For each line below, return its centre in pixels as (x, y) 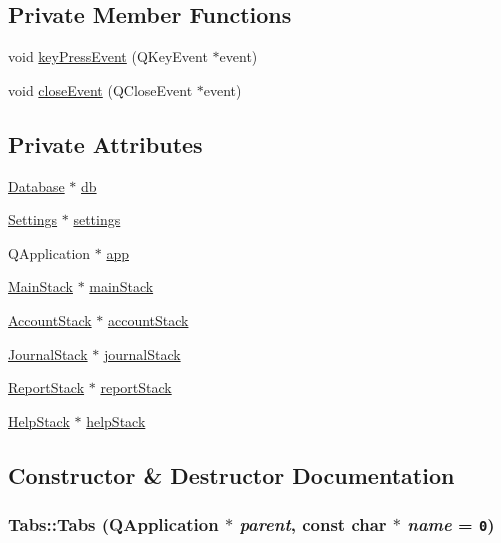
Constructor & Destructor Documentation (231, 474)
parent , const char (313, 524)
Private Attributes (105, 143)
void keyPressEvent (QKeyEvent (108, 56)
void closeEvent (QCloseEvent (100, 89)
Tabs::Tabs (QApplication (113, 524)
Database (36, 185)
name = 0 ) (451, 524)
